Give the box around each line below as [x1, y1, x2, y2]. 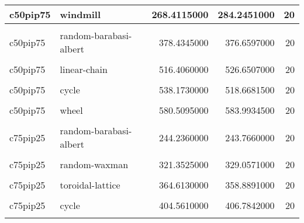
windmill [60, 8, 101, 21]
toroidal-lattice [60, 178, 120, 191]
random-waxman [60, 158, 129, 171]
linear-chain [60, 62, 108, 76]
